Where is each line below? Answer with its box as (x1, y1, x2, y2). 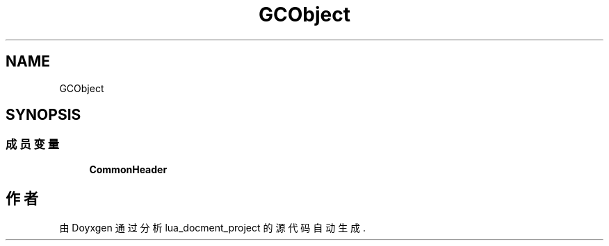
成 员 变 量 (6, 137, 60, 152)
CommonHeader (89, 163, 168, 175)
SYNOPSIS (6, 106, 81, 124)
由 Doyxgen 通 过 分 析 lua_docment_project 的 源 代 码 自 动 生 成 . (59, 221, 366, 234)
